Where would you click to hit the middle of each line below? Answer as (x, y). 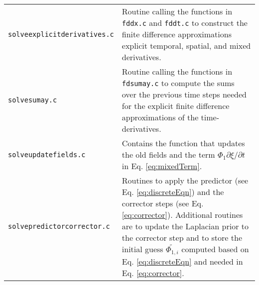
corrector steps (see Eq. (163, 203)
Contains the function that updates (183, 143)
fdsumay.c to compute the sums (178, 83)
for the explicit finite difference (176, 106)
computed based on (215, 249)
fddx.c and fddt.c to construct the (185, 23)
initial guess (142, 249)
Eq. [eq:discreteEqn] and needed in (182, 261)
